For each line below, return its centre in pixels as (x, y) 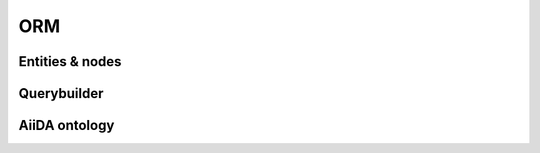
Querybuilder (61, 93)
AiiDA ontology (66, 125)
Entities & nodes (70, 61)
